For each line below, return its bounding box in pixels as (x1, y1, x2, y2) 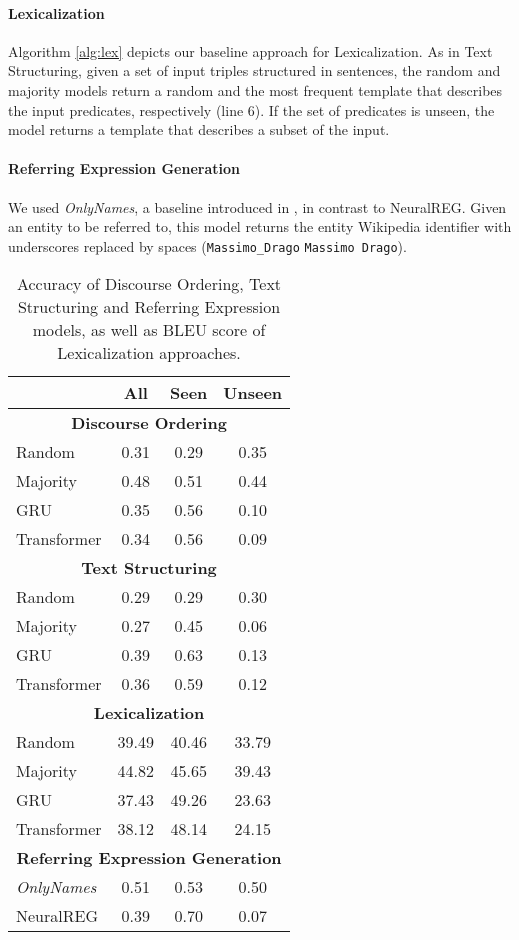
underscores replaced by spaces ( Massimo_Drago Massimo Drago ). (8, 235, 407, 256)
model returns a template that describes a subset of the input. (8, 119, 390, 140)
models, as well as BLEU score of (32, 318, 266, 342)
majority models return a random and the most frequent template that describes (8, 79, 503, 100)
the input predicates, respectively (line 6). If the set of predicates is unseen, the (8, 99, 495, 120)
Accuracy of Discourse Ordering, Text (16, 272, 282, 296)
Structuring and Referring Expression (17, 295, 281, 319)
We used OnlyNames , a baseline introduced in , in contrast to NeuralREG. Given (8, 196, 507, 217)
